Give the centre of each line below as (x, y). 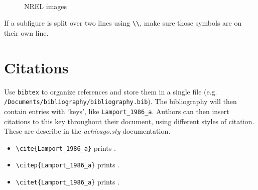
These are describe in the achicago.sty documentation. (87, 131)
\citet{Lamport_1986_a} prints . (68, 182)
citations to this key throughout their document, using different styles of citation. (129, 121)
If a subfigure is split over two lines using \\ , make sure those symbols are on (123, 23)
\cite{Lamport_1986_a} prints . (66, 148)
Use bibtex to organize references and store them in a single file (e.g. (111, 91)
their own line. (26, 32)
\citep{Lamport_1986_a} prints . (68, 165)
